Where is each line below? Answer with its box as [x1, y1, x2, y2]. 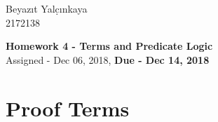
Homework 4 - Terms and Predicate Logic [6, 39, 213, 53]
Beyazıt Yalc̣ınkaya [6, 1, 88, 15]
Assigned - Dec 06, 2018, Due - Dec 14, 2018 [6, 52, 210, 67]
